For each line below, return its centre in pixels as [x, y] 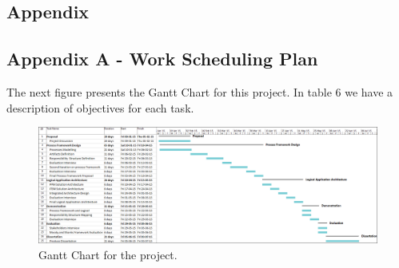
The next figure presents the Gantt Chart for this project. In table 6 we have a [200, 91]
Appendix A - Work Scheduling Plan [162, 59]
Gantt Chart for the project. [108, 254]
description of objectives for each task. [100, 107]
